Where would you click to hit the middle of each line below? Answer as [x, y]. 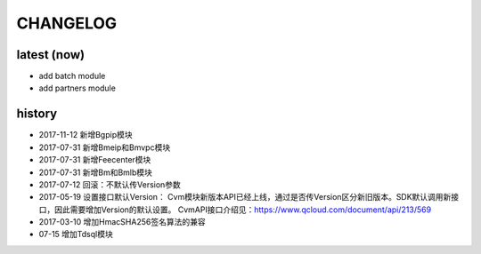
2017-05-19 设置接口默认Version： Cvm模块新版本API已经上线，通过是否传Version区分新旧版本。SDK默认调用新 [245, 197]
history [37, 114]
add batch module [72, 76]
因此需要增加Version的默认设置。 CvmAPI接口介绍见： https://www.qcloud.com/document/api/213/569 [243, 210]
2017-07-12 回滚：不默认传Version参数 [110, 184]
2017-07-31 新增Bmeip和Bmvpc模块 [105, 147]
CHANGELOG [67, 23]
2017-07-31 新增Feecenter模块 [95, 160]
